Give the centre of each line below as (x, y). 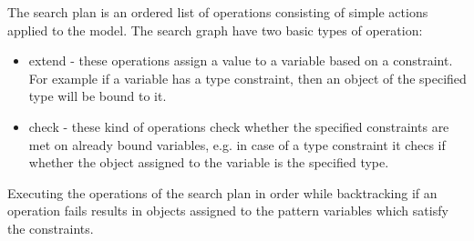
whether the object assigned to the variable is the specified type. (209, 162)
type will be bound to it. (98, 96)
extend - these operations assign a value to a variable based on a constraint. (241, 60)
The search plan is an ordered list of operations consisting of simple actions (218, 12)
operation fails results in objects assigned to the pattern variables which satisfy (228, 211)
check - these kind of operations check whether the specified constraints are (239, 126)
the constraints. (51, 228)
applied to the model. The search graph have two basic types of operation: (215, 30)
